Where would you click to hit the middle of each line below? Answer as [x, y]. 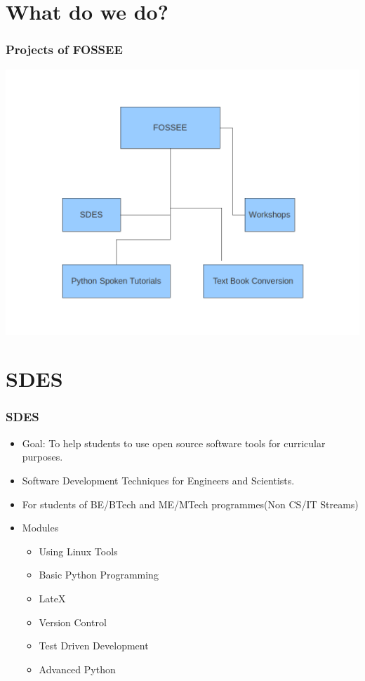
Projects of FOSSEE [64, 49]
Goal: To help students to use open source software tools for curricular [174, 443]
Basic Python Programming [99, 575]
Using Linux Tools [78, 551]
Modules [40, 528]
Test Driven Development [94, 646]
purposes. [42, 457]
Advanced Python [77, 669]
